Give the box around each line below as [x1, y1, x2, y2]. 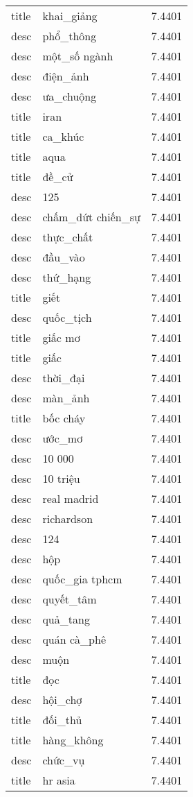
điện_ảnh [42, 68, 89, 84]
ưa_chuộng [42, 88, 97, 104]
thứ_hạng [42, 269, 91, 285]
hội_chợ [42, 692, 82, 708]
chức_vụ [42, 752, 85, 768]
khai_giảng [42, 8, 98, 24]
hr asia [42, 772, 75, 788]
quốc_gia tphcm [42, 571, 122, 587]
